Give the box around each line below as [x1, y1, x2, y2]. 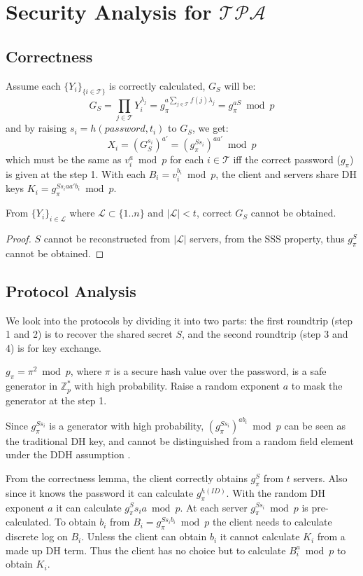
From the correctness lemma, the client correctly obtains [6, 470, 248, 485]
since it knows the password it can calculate [6, 485, 194, 500]
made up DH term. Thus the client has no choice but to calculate [6, 542, 286, 557]
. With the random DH [226, 485, 326, 500]
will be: [224, 78, 256, 92]
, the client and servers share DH [215, 166, 357, 181]
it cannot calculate [220, 529, 300, 544]
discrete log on [6, 529, 68, 544]
